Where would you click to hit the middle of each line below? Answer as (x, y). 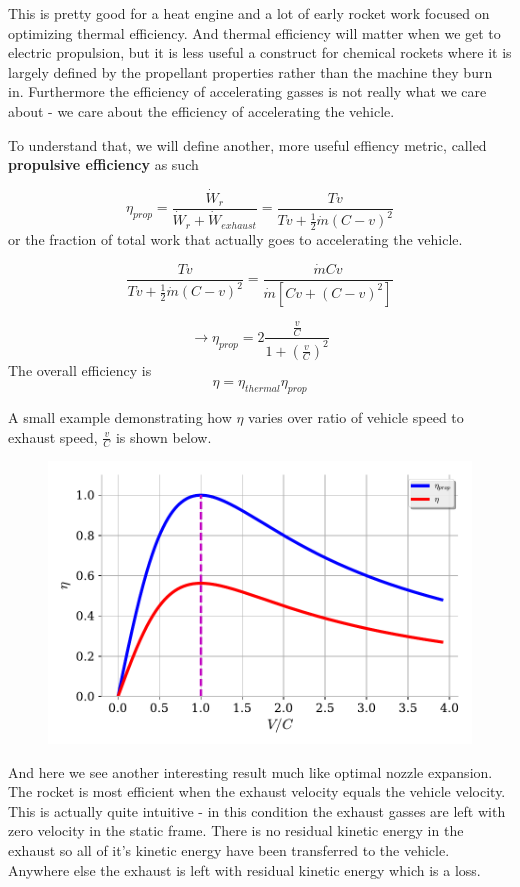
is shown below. (163, 436)
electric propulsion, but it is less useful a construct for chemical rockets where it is (260, 52)
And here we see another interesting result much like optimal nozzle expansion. (250, 771)
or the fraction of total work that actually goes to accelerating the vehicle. (235, 239)
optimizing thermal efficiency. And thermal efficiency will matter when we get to (254, 32)
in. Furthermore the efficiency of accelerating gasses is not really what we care (247, 91)
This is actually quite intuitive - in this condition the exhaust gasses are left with (257, 810)
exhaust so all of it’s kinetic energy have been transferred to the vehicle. (229, 850)
